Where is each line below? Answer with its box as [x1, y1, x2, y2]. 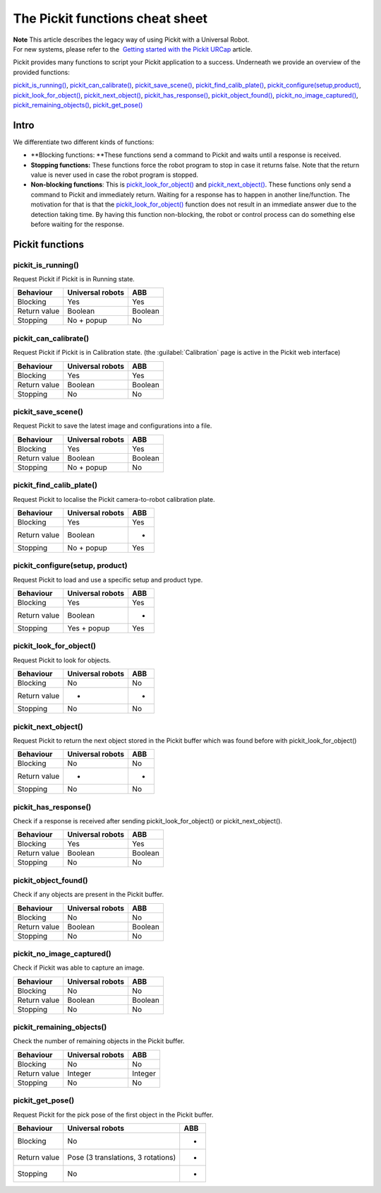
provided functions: [13, 68, 71, 76]
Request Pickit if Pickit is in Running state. [13, 275, 135, 283]
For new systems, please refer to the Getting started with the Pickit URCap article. [13, 45, 253, 53]
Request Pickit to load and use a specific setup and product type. [13, 575, 203, 584]
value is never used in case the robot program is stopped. [30, 170, 199, 179]
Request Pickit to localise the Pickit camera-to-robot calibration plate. [13, 495, 215, 503]
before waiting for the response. [30, 220, 125, 228]
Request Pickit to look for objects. [13, 656, 111, 664]
